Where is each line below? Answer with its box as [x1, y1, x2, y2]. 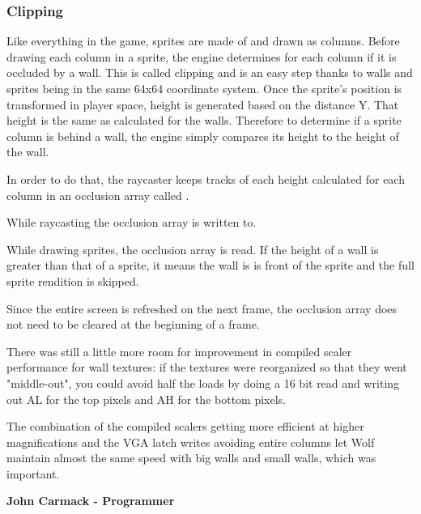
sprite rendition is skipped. [6, 272, 139, 289]
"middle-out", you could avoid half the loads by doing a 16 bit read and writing [6, 374, 400, 391]
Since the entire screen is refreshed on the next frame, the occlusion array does [6, 299, 398, 316]
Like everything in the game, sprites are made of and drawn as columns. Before [6, 32, 400, 49]
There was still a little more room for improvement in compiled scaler [6, 342, 352, 359]
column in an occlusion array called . [6, 186, 189, 203]
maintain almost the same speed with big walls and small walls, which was [6, 449, 376, 466]
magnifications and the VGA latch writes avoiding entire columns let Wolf [6, 433, 375, 450]
